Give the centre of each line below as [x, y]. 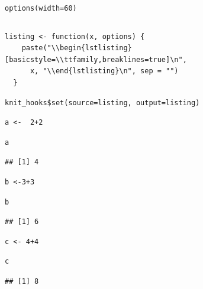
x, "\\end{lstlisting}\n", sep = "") [104, 71]
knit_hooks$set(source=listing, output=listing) [102, 103]
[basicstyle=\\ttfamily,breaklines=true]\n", [96, 59]
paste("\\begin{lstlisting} [77, 48]
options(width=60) [41, 8]
